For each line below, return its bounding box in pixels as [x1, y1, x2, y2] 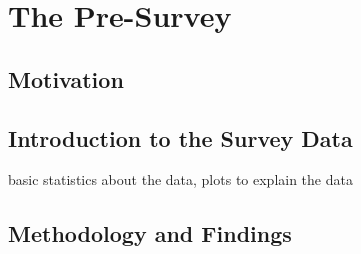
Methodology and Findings [8, 218, 292, 249]
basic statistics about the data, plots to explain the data [8, 169, 353, 190]
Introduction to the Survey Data [8, 122, 353, 153]
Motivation [8, 63, 124, 94]
